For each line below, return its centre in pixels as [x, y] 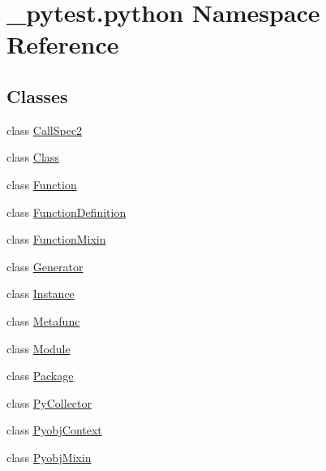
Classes [37, 95]
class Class [33, 157]
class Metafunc [43, 320]
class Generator [45, 266]
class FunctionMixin [56, 239]
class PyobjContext [54, 430]
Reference [63, 44]
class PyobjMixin [49, 457]
